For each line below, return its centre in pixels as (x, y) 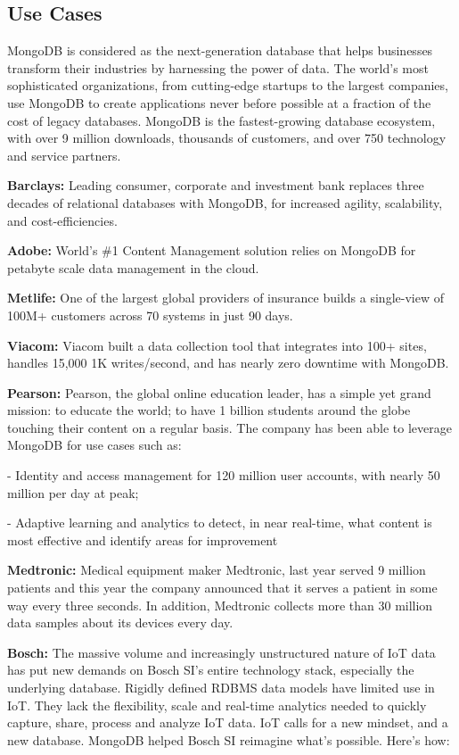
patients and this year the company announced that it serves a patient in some (222, 588)
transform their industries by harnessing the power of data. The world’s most (218, 67)
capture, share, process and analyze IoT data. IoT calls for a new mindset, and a (228, 722)
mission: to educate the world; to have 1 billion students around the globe (209, 410)
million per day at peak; (73, 492)
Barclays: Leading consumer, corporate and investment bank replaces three (216, 185)
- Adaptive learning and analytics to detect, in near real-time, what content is (220, 523)
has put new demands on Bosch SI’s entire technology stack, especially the (211, 670)
